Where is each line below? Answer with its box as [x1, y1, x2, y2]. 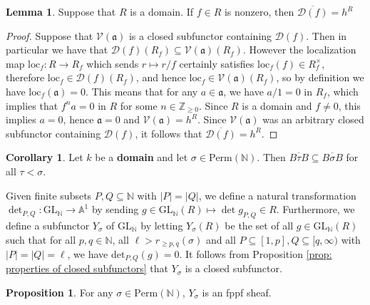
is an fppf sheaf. [202, 285, 272, 300]
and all [205, 232, 236, 247]
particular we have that [6, 42, 108, 57]
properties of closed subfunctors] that [6, 261, 168, 276]
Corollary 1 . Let [6, 150, 83, 165]
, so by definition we [276, 70, 364, 85]
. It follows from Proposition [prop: [179, 246, 332, 261]
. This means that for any [86, 83, 198, 98]
